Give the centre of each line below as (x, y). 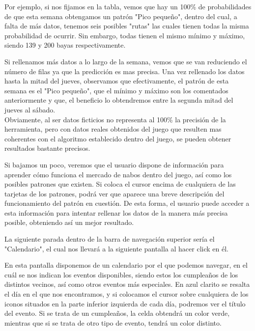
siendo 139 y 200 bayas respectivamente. (65, 45)
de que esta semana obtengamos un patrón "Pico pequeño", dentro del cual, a (121, 16)
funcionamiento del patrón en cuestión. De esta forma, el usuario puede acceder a (127, 203)
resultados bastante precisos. (47, 148)
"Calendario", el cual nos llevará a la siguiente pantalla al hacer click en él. (116, 248)
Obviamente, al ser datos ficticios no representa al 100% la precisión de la (115, 119)
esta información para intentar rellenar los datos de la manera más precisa (116, 212)
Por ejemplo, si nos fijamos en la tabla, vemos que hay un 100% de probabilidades (128, 6)
